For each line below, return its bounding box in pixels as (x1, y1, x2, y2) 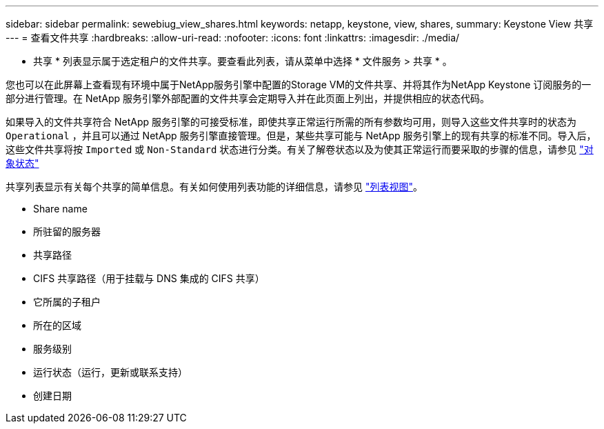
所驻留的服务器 (33, 226, 101, 237)
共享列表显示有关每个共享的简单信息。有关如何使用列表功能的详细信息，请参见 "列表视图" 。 (6, 181, 423, 192)
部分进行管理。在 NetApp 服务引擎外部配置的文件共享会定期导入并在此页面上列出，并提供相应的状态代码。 (6, 92, 490, 104)
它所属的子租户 (33, 296, 101, 308)
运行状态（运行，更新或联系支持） (33, 366, 188, 378)
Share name (33, 203, 88, 214)
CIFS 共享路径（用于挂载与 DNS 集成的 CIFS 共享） (33, 272, 265, 284)
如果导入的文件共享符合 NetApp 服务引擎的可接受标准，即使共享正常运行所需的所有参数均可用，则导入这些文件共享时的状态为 (6, 116, 576, 128)
